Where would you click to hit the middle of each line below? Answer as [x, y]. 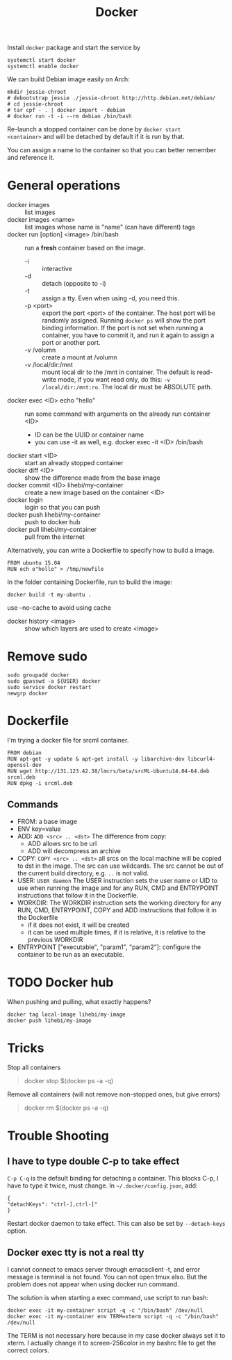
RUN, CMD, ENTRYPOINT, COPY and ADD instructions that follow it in [117, 910]
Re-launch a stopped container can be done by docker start [94, 129]
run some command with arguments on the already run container [117, 414]
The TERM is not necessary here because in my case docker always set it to [116, 1335]
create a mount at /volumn [80, 357]
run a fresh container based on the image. [85, 248]
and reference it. [31, 158]
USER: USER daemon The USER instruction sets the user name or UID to [117, 880]
